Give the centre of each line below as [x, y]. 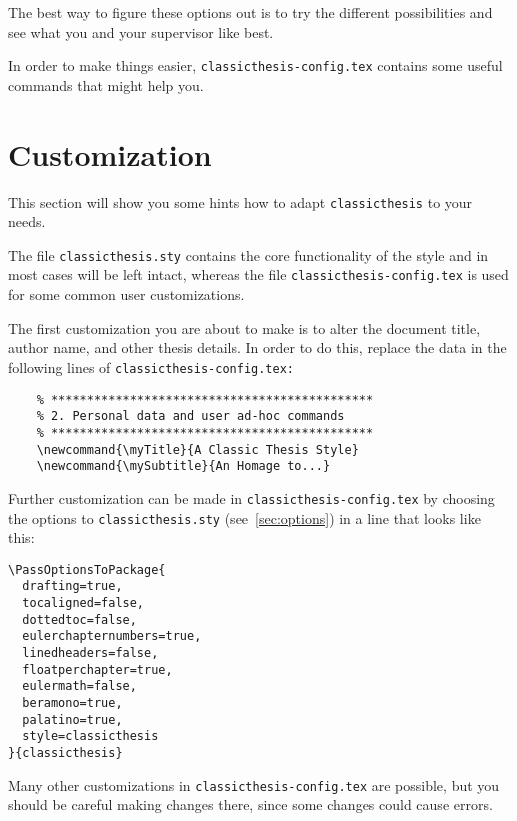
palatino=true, [72, 719]
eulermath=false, [79, 686]
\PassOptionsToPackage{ [87, 569]
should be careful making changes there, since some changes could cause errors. [250, 804]
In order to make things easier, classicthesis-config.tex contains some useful [255, 65]
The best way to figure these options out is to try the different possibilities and [250, 12]
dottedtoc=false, [79, 619]
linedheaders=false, [90, 653]
